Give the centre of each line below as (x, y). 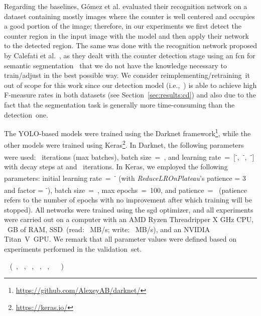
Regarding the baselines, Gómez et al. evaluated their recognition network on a (126, 6)
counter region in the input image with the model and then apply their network (126, 35)
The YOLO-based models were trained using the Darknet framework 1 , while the (127, 132)
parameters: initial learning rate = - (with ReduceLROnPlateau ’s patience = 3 (125, 177)
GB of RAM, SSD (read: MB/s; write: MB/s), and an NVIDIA (109, 229)
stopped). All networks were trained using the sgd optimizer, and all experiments (129, 209)
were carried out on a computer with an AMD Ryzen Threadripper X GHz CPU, (129, 219)
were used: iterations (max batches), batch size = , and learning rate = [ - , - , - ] (129, 156)
